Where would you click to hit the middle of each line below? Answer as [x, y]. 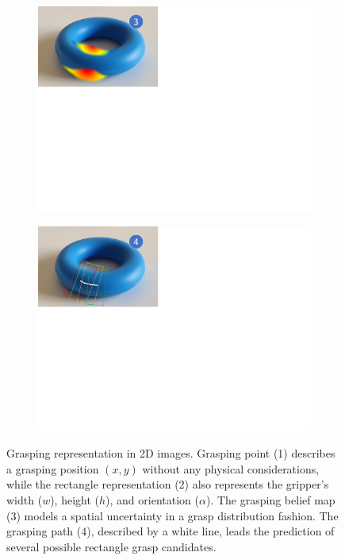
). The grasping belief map [270, 499]
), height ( [75, 499]
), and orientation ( [152, 499]
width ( [25, 499]
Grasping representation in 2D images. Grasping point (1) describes [171, 453]
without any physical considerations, [231, 468]
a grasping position [53, 468]
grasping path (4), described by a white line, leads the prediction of [171, 531]
